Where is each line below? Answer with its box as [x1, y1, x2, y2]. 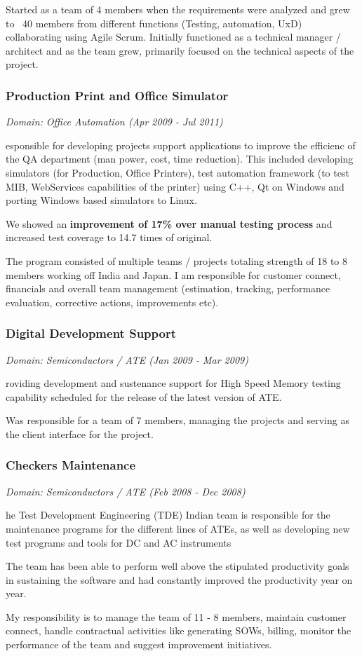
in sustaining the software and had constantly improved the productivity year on [6, 572, 353, 587]
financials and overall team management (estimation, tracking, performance [6, 281, 330, 296]
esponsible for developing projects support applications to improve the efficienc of [6, 137, 356, 152]
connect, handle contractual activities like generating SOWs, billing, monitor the [6, 623, 351, 638]
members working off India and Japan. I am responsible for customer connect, [6, 267, 341, 282]
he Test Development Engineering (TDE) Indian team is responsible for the [6, 507, 330, 522]
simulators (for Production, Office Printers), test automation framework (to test [6, 165, 349, 179]
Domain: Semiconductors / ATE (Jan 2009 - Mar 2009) [6, 352, 248, 367]
